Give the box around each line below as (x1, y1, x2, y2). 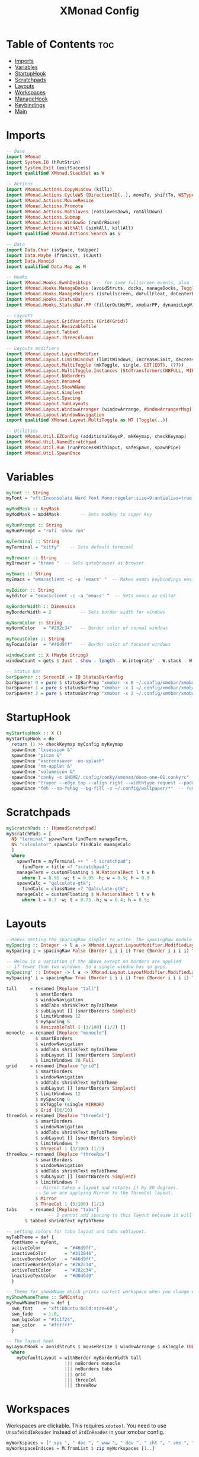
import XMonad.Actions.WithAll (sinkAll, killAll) (6, 225, 134, 231)
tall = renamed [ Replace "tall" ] (6, 986, 99, 992)
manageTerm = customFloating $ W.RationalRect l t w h (17, 869, 155, 875)
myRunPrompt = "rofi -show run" (6, 528, 86, 534)
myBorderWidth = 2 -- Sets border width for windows (6, 609, 166, 615)
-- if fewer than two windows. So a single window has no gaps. (6, 964, 168, 970)
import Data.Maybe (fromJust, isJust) (6, 253, 102, 258)
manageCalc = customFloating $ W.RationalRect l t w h (17, 891, 155, 898)
